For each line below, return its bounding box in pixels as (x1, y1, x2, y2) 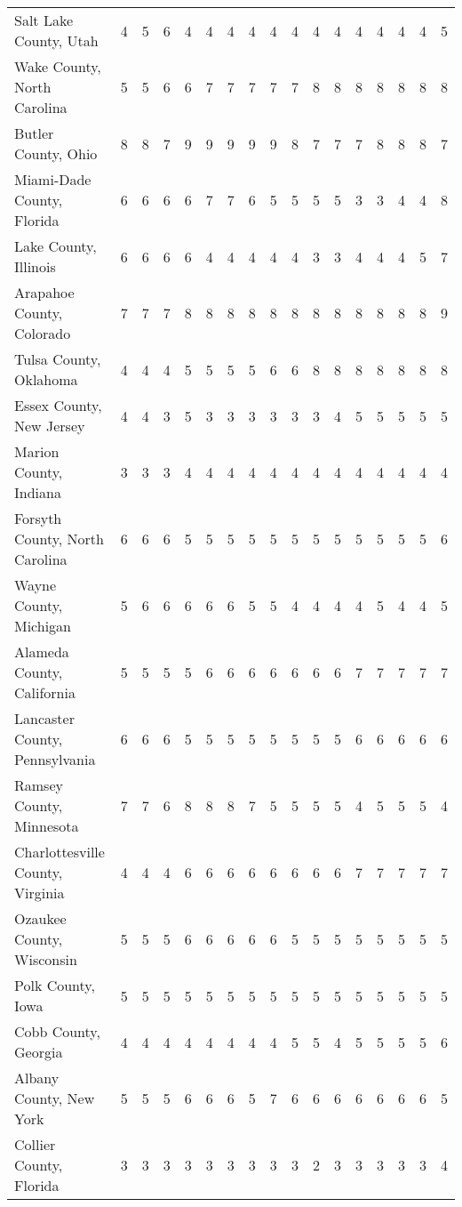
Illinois (14, 256, 56, 277)
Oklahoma (14, 369, 78, 390)
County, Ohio (14, 143, 98, 164)
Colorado (14, 323, 71, 343)
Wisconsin (14, 949, 77, 970)
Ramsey (14, 775, 63, 795)
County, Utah (14, 30, 99, 51)
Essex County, (14, 395, 102, 415)
